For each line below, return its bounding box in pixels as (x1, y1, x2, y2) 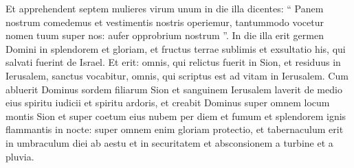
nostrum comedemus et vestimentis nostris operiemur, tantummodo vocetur (5, 14, 324, 29)
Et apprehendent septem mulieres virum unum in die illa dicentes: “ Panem (5, 1, 324, 15)
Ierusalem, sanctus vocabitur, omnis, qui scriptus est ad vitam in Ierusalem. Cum (5, 68, 349, 82)
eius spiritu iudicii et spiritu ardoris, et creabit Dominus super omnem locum (5, 95, 330, 110)
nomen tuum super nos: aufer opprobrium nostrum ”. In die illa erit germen (5, 28, 324, 43)
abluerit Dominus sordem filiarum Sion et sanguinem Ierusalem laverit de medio (5, 82, 342, 96)
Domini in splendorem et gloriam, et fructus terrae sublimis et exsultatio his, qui (5, 41, 346, 56)
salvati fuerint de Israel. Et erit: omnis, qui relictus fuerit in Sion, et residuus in (5, 55, 341, 69)
